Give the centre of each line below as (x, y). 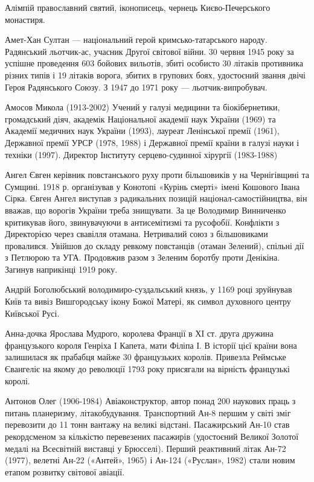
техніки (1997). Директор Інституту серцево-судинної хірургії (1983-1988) (141, 154)
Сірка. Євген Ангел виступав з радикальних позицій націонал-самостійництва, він (156, 198)
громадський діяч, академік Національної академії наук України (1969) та (140, 119)
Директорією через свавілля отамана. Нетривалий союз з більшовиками (136, 234)
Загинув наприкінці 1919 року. (61, 269)
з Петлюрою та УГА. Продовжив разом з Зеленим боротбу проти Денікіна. (143, 257)
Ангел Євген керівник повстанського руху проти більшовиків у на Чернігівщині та (157, 175)
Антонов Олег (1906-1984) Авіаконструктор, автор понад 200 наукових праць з (150, 401)
